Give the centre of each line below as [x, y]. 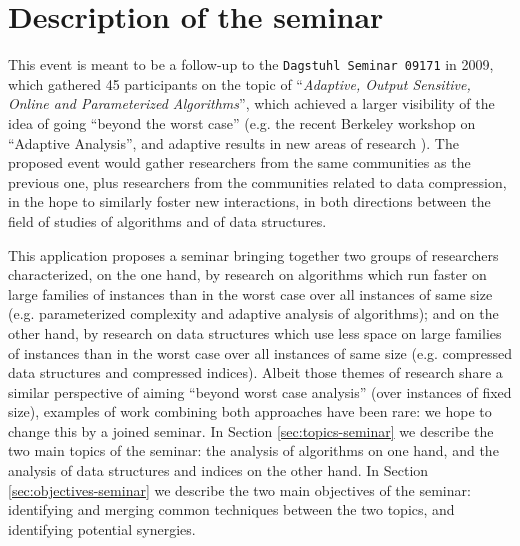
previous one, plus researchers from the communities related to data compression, [257, 181]
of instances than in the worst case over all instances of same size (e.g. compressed [260, 352]
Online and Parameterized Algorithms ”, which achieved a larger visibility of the [251, 103]
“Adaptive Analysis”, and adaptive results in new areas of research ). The [233, 142]
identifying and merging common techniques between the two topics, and [231, 509]
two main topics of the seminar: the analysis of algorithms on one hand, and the [253, 450]
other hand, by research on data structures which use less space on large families [255, 332]
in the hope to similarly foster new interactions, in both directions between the [249, 201]
